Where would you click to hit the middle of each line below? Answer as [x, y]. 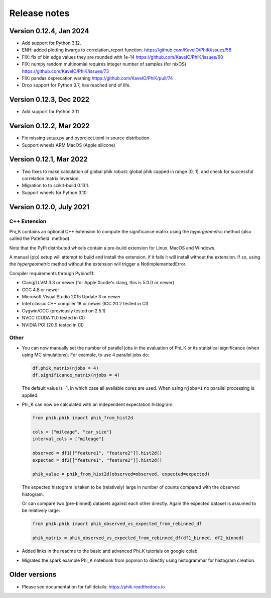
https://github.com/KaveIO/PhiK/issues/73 [65, 71]
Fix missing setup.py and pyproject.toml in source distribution [86, 138]
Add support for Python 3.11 [50, 112]
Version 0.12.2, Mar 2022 [49, 126]
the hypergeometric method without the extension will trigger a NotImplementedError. [98, 264]
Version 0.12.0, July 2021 [49, 207]
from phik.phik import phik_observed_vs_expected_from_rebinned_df [117, 524]
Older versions [33, 575]
